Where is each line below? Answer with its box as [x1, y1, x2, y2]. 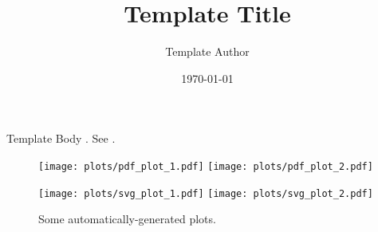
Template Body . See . [6, 130, 116, 147]
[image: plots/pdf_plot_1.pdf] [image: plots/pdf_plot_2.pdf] [38, 160, 373, 172]
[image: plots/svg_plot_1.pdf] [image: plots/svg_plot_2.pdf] [38, 187, 373, 199]
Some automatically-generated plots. [38, 210, 216, 227]
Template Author [165, 43, 250, 60]
